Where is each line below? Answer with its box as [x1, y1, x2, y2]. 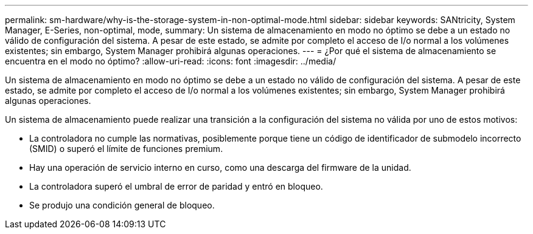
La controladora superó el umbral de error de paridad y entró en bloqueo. [29, 181, 323, 191]
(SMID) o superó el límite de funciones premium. [29, 143, 223, 154]
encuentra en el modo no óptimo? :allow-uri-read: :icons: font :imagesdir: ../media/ [5, 56, 336, 66]
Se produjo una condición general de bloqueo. [29, 200, 215, 210]
